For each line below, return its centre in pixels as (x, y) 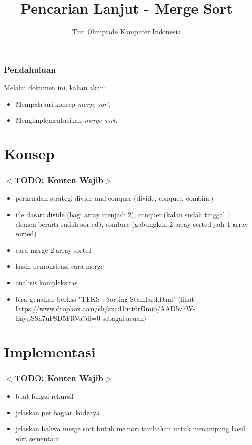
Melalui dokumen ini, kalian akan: (55, 87)
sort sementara (37, 438)
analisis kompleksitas (46, 282)
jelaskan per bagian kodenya (57, 412)
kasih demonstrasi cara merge (59, 266)
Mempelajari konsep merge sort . (63, 103)
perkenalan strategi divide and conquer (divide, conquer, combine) (114, 198)
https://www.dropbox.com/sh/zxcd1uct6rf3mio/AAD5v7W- (105, 308)
